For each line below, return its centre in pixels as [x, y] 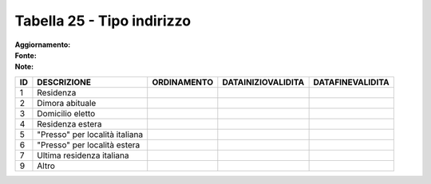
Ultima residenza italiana [83, 155]
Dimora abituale [67, 103]
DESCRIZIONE [64, 82]
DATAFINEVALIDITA [352, 82]
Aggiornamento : [43, 45]
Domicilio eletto [66, 113]
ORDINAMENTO [183, 82]
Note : [24, 67]
